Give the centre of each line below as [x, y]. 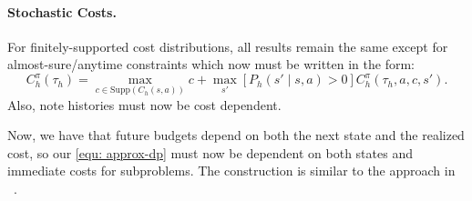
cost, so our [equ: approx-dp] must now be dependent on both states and [210, 152]
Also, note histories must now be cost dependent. [144, 104]
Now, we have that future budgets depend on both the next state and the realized [236, 135]
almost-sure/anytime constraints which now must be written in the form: [211, 64]
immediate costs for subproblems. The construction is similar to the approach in [231, 171]
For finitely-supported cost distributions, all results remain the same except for [228, 46]
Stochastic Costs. [62, 11]
